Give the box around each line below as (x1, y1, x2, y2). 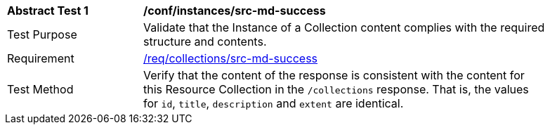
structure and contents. (143, 34, 267, 48)
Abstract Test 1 (7, 4, 89, 18)
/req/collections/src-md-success (143, 51, 318, 65)
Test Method (7, 82, 74, 96)
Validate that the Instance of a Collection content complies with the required (143, 20, 545, 34)
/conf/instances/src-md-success (143, 4, 326, 18)
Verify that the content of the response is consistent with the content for (143, 68, 525, 82)
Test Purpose (7, 27, 77, 41)
